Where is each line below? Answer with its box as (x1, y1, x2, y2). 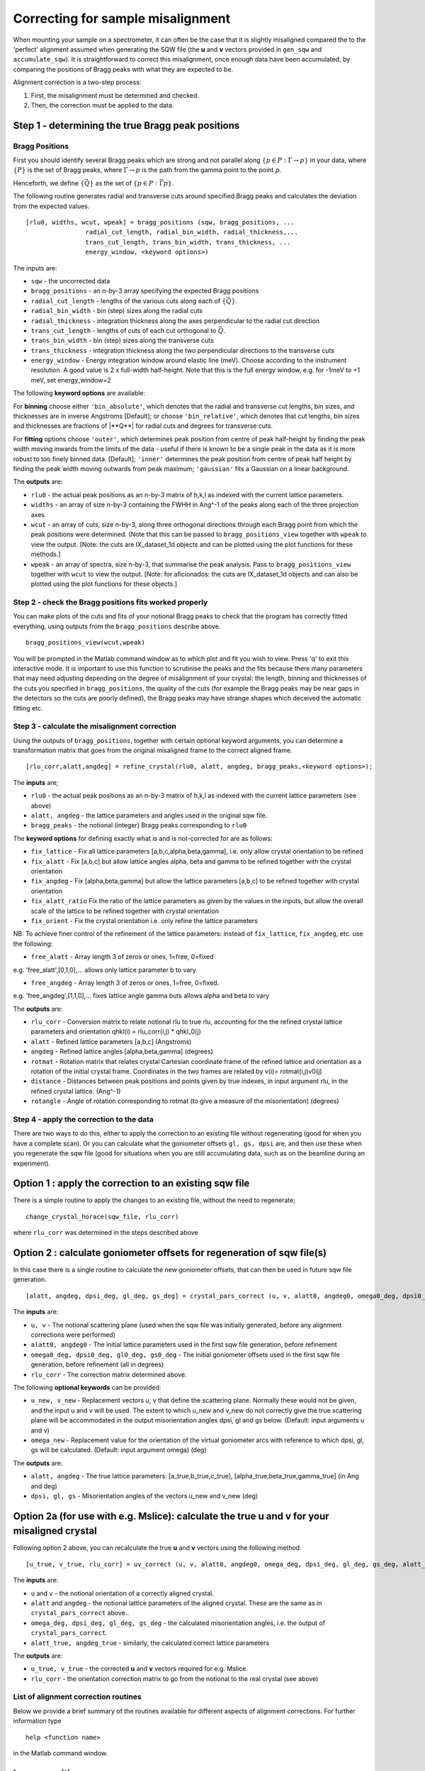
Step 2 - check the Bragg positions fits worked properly (13, 597, 208, 607)
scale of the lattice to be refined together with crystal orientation (30, 907, 220, 915)
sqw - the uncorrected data (30, 276, 110, 285)
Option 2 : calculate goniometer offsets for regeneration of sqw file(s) (13, 1247, 327, 1259)
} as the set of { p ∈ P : (89, 179, 158, 187)
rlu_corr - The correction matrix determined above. (30, 1370, 187, 1379)
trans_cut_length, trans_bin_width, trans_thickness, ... (85, 238, 291, 246)
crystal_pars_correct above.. (30, 1609, 129, 1617)
